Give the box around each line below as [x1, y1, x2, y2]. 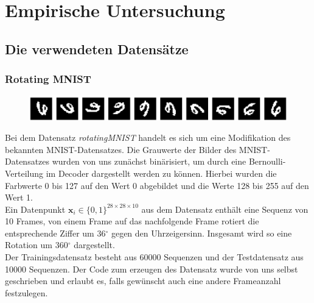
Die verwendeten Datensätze [5, 39, 189, 58]
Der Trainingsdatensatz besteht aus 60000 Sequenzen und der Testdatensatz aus [5, 251, 304, 263]
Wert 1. [5, 191, 33, 204]
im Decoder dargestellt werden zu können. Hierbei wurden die [46, 166, 277, 179]
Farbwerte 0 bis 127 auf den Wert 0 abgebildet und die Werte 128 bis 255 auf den [5, 179, 309, 191]
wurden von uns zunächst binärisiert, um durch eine [52, 155, 246, 168]
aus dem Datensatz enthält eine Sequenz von [141, 202, 309, 215]
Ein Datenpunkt [5, 202, 66, 215]
